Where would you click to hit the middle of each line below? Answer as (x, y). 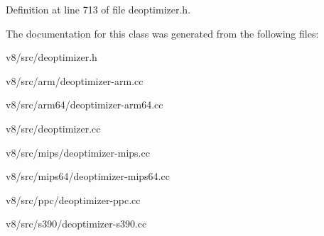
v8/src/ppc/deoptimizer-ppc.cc (73, 200)
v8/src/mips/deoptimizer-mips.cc (78, 152)
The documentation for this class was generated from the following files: (162, 33)
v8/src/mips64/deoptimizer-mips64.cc (88, 176)
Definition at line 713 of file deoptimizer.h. (98, 9)
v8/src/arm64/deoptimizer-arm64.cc (85, 105)
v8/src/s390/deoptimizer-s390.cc (76, 224)
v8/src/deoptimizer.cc (53, 128)
